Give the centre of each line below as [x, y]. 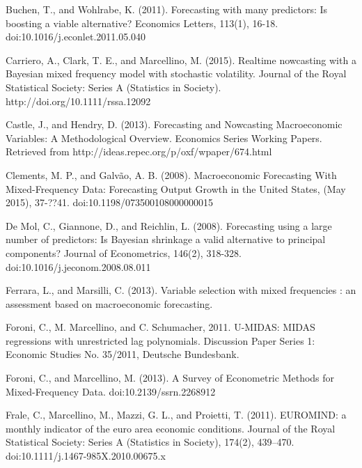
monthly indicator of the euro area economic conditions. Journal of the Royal [171, 428]
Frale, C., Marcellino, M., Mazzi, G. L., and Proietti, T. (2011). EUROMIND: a [176, 415]
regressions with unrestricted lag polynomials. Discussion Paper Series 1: [160, 340]
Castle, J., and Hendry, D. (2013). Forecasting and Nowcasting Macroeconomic [174, 124]
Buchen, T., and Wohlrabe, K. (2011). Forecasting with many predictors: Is [167, 9]
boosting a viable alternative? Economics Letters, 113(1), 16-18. [142, 23]
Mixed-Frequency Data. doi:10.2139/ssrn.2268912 [111, 391]
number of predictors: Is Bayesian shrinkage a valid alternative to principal [166, 239]
